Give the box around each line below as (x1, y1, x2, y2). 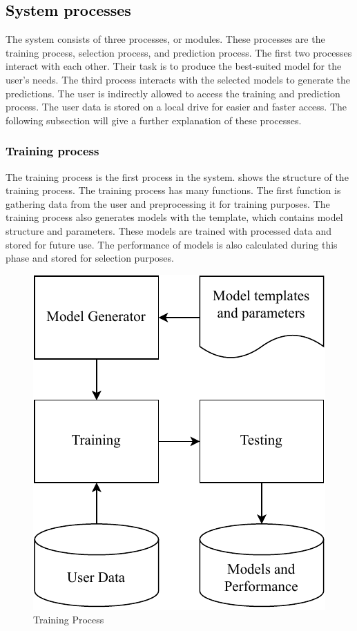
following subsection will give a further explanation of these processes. (6, 113, 302, 127)
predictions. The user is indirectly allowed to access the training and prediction (6, 86, 340, 100)
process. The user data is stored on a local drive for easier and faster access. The (6, 99, 347, 114)
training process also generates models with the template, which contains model (6, 210, 343, 224)
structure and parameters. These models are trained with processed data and (6, 223, 332, 237)
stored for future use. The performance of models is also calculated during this (6, 237, 338, 251)
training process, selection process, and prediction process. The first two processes (6, 45, 352, 59)
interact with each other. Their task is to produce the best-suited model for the (6, 59, 342, 73)
